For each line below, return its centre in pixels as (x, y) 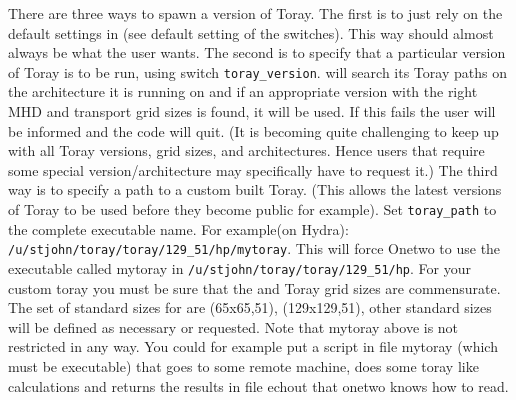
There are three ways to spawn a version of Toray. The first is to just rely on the (255, 13)
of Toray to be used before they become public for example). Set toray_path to (252, 209)
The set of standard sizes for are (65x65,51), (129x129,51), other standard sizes (250, 307)
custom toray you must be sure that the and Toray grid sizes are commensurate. (254, 287)
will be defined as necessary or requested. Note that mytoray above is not (233, 326)
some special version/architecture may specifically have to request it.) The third (253, 169)
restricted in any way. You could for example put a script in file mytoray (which (253, 346)
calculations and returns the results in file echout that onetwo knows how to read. (258, 385)
